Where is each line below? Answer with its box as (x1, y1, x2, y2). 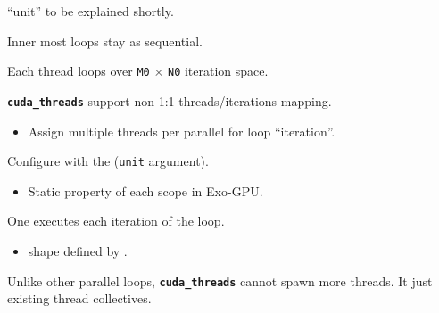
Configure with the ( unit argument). (7, 152, 209, 170)
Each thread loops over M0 (7, 62, 150, 80)
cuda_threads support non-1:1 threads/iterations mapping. (7, 91, 332, 110)
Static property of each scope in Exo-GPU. (28, 181, 263, 200)
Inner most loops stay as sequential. (7, 31, 203, 50)
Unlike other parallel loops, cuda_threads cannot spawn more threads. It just (7, 271, 433, 290)
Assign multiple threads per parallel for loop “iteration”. (28, 121, 335, 140)
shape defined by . (28, 241, 128, 259)
